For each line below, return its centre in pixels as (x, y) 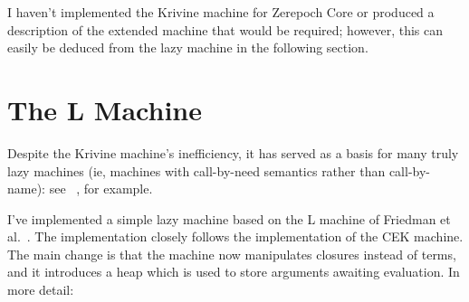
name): (26, 189)
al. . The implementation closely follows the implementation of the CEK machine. (235, 236)
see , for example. (101, 189)
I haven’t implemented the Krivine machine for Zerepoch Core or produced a (221, 12)
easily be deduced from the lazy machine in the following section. (188, 47)
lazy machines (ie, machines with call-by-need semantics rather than (196, 170)
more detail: (41, 290)
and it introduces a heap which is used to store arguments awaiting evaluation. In (234, 272)
